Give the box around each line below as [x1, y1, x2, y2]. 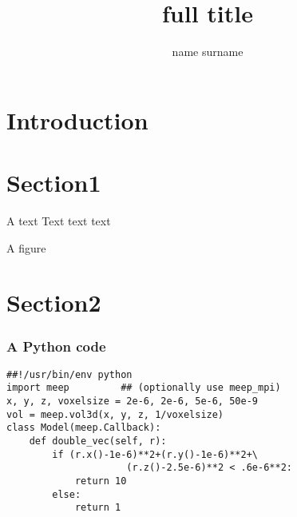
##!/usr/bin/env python [6, 368, 133, 380]
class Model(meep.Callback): [6, 422, 161, 434]
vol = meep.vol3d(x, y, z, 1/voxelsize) [6, 408, 224, 420]
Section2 [6, 286, 101, 319]
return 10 [74, 475, 127, 487]
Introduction [6, 103, 148, 136]
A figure [6, 239, 46, 256]
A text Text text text [6, 213, 111, 229]
